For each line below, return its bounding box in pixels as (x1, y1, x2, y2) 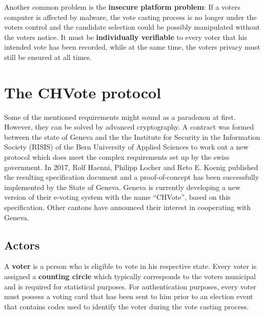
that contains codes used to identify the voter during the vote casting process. (4, 301, 249, 311)
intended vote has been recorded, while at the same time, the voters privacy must (4, 41, 260, 52)
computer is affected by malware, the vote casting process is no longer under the (4, 11, 257, 22)
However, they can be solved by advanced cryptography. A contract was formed (4, 121, 254, 132)
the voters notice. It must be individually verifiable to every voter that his (4, 31, 247, 42)
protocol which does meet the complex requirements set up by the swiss (4, 152, 230, 162)
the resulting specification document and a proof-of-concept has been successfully (4, 172, 259, 182)
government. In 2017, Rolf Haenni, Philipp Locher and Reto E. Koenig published (4, 161, 258, 172)
